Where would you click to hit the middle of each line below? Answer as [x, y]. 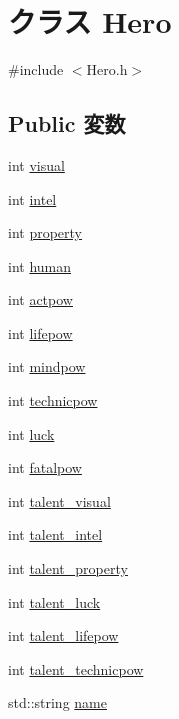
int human [40, 265]
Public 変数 [67, 123]
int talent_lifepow [63, 635]
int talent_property [68, 568]
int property [45, 232]
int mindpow [47, 366]
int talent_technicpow [76, 668]
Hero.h [107, 69]
